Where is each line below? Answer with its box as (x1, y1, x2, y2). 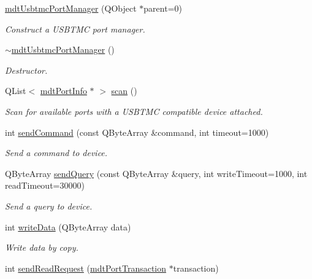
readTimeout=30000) (5, 179, 85, 192)
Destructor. (5, 63, 48, 76)
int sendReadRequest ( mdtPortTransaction (5, 261, 167, 274)
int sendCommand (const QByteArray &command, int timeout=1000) (5, 125, 269, 138)
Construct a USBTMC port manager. (5, 22, 145, 35)
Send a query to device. (5, 199, 93, 212)
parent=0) (143, 2, 182, 14)
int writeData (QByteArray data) (5, 220, 131, 233)
